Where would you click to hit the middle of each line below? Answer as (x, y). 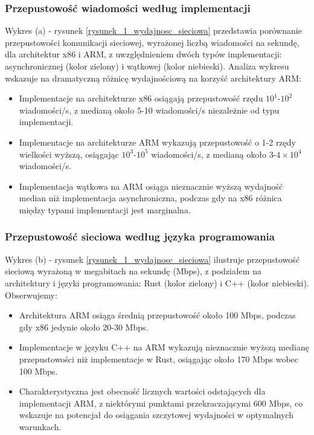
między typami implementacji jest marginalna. (105, 209)
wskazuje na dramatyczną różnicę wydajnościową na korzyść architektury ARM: (153, 78)
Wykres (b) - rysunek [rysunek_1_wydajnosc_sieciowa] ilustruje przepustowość (152, 259)
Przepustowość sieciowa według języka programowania (140, 237)
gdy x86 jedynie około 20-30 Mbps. (84, 327)
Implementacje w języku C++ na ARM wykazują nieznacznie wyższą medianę (164, 347)
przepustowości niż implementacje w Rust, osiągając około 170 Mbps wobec (159, 359)
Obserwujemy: (31, 295)
